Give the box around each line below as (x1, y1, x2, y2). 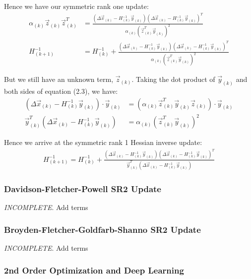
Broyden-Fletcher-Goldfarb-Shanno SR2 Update (4, 223, 201, 235)
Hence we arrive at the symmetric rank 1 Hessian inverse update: (4, 137, 202, 147)
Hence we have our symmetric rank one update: (4, 1, 149, 11)
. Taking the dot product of (131, 74, 215, 84)
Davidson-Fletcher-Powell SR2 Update (4, 183, 161, 195)
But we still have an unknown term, (4, 74, 114, 84)
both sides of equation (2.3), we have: (4, 86, 118, 96)
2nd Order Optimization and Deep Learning (4, 264, 184, 276)
